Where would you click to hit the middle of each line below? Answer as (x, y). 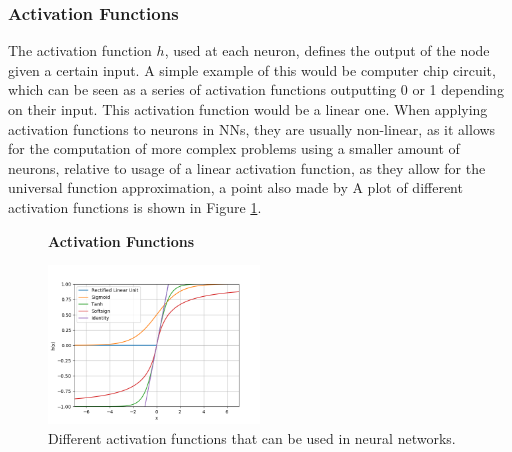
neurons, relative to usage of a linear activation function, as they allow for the (247, 167)
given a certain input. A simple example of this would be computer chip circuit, (252, 69)
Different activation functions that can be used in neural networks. (252, 437)
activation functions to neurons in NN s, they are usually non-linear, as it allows (252, 128)
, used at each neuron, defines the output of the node (327, 50)
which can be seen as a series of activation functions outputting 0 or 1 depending (256, 89)
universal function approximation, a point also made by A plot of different (235, 187)
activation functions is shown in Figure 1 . (135, 206)
